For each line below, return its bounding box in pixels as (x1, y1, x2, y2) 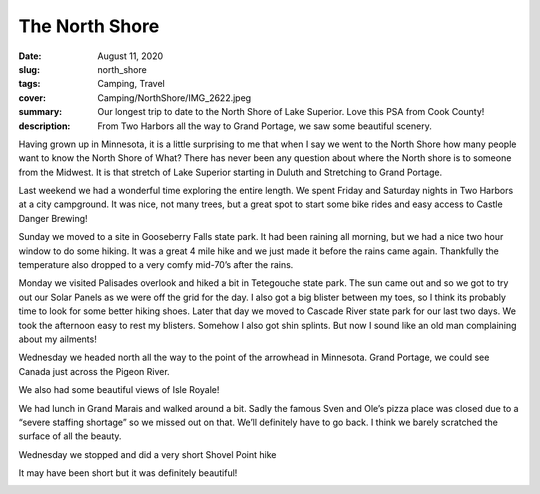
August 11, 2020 (97, 50, 164, 62)
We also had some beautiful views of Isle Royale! (18, 384, 220, 396)
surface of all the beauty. (18, 430, 122, 442)
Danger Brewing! (18, 212, 89, 224)
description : (18, 120, 71, 132)
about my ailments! (18, 333, 97, 345)
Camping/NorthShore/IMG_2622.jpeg (97, 91, 252, 104)
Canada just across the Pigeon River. (18, 365, 170, 377)
